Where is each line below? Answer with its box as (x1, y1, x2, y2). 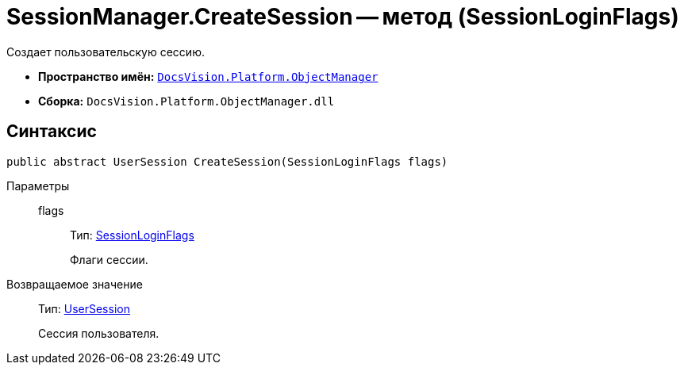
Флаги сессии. (70, 252, 148, 266)
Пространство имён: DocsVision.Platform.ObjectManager (38, 69, 379, 83)
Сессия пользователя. (38, 326, 159, 340)
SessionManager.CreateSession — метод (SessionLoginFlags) (6, 3, 679, 30)
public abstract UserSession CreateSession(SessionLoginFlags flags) (6, 155, 448, 168)
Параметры (6, 178, 70, 193)
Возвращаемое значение (6, 277, 143, 291)
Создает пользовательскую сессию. (6, 44, 205, 59)
